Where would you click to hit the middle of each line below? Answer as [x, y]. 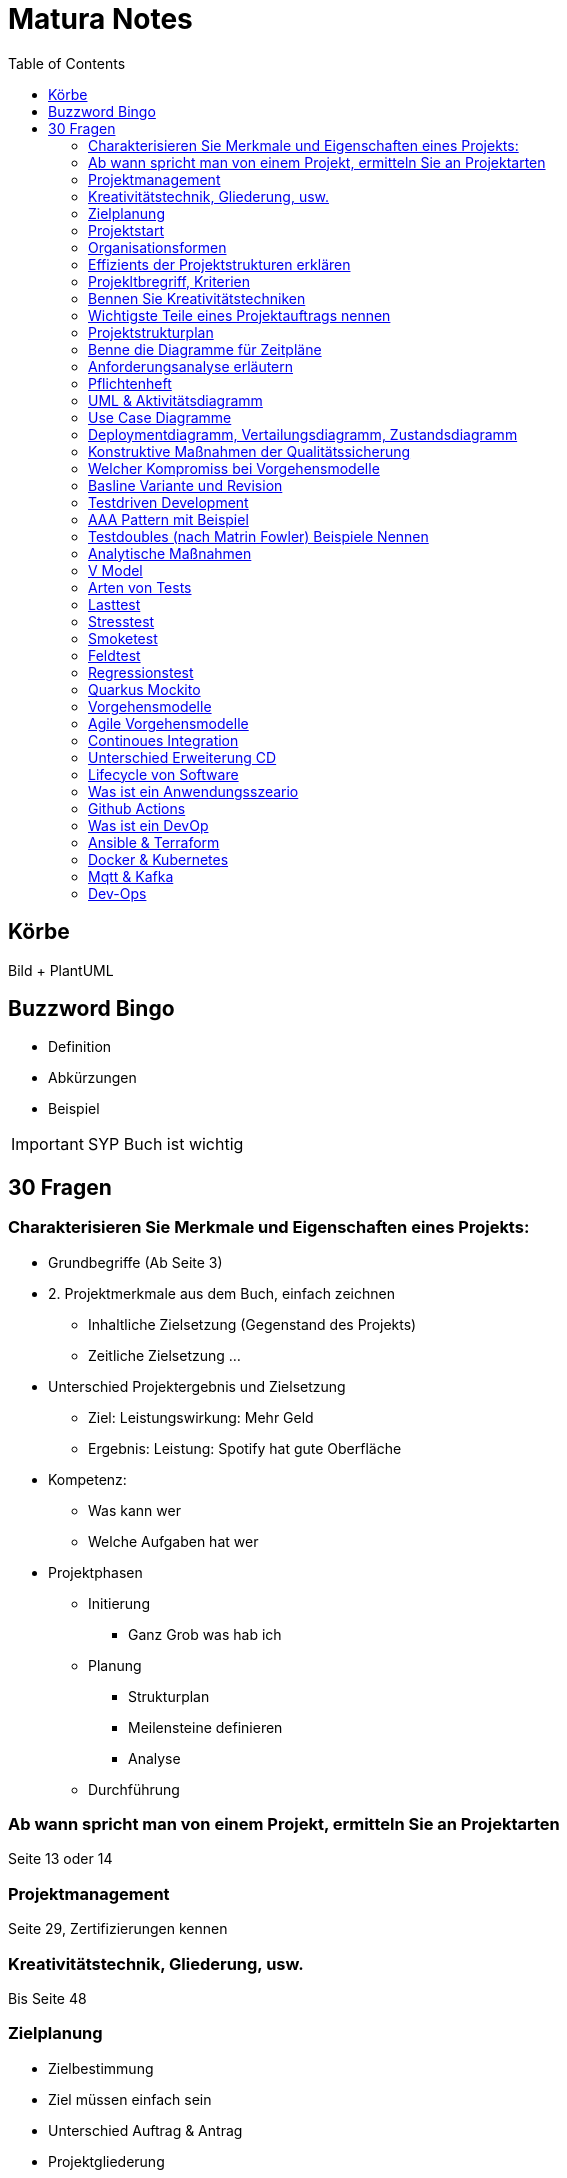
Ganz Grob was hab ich [205, 1634]
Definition [80, 1047]
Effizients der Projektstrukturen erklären [219, 264]
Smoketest [123, 638]
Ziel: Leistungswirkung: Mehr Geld [201, 1417]
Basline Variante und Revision [185, 485]
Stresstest [121, 621]
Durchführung [134, 1789]
